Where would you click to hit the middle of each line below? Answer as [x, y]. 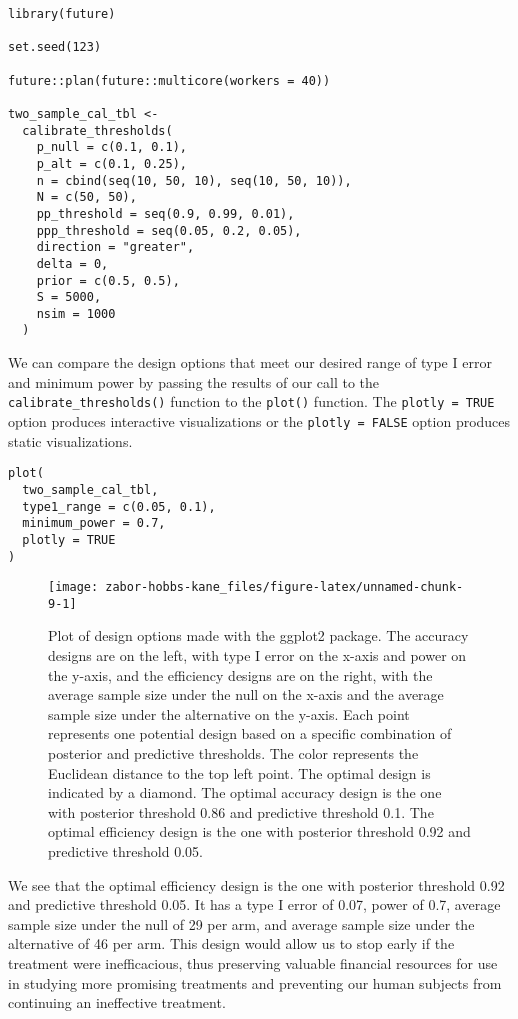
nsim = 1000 [76, 313]
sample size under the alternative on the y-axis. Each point [229, 713]
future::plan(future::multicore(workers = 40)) [169, 80]
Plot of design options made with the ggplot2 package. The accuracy [258, 635]
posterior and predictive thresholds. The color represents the [233, 753]
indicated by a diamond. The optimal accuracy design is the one [245, 792]
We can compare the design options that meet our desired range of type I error [250, 362]
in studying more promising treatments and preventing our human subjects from [255, 982]
